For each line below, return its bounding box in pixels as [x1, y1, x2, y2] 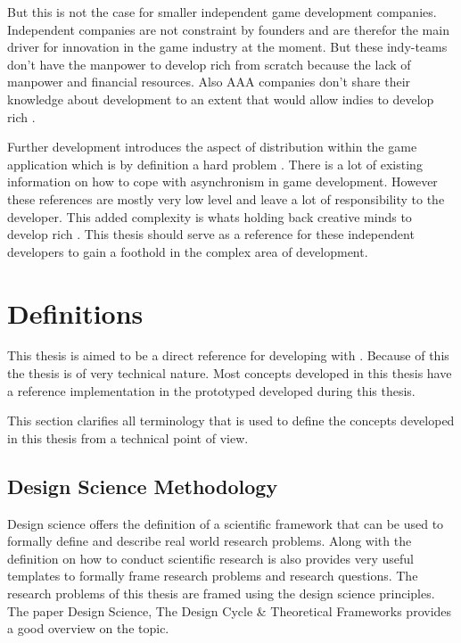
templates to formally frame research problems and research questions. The [7, 566, 418, 585]
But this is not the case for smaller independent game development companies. [7, 3, 437, 21]
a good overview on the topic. [7, 619, 169, 638]
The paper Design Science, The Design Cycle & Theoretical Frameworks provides [7, 601, 452, 620]
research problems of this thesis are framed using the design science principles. [7, 583, 435, 602]
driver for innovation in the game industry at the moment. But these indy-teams [7, 37, 448, 56]
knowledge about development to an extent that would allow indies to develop [7, 89, 434, 108]
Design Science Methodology [7, 472, 278, 499]
